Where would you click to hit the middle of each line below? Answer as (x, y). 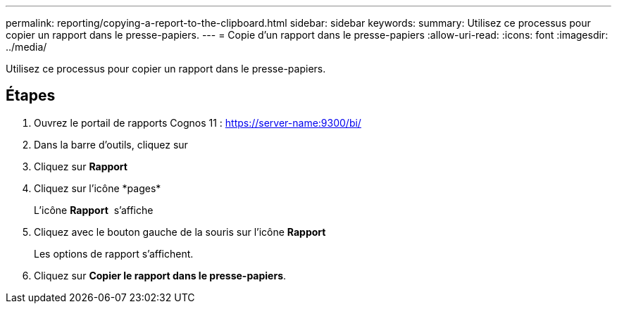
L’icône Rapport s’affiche (94, 210)
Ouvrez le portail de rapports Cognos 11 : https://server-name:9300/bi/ (198, 122)
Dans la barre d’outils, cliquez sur (111, 144)
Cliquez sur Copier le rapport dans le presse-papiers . (160, 275)
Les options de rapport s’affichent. (114, 253)
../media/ (26, 47)
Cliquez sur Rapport (81, 166)
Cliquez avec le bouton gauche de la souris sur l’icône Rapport (180, 232)
